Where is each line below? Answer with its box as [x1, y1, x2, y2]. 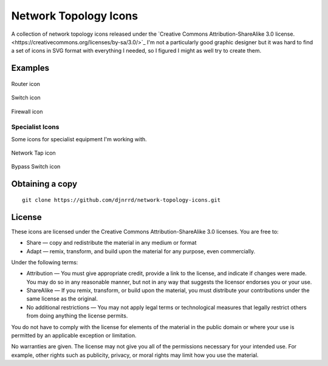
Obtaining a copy [11, 179, 78, 189]
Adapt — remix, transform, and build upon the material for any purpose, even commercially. [26, 247, 256, 255]
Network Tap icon [11, 149, 56, 157]
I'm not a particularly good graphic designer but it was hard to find [146, 38, 313, 45]
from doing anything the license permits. [26, 312, 128, 319]
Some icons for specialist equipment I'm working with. [11, 135, 147, 142]
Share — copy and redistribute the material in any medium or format [26, 239, 197, 247]
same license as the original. [26, 295, 98, 302]
